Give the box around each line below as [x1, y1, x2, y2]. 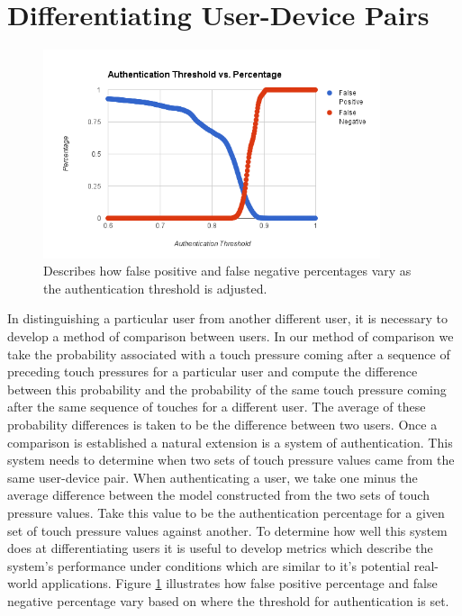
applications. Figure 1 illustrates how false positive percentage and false [41, 574, 438, 593]
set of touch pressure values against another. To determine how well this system [7, 521, 448, 539]
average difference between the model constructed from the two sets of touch [7, 485, 430, 504]
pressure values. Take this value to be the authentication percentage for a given [7, 503, 445, 521]
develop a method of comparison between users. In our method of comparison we [7, 326, 454, 345]
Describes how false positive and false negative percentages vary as [43, 261, 412, 280]
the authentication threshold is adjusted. [43, 278, 267, 297]
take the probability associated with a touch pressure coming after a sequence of [7, 344, 450, 363]
